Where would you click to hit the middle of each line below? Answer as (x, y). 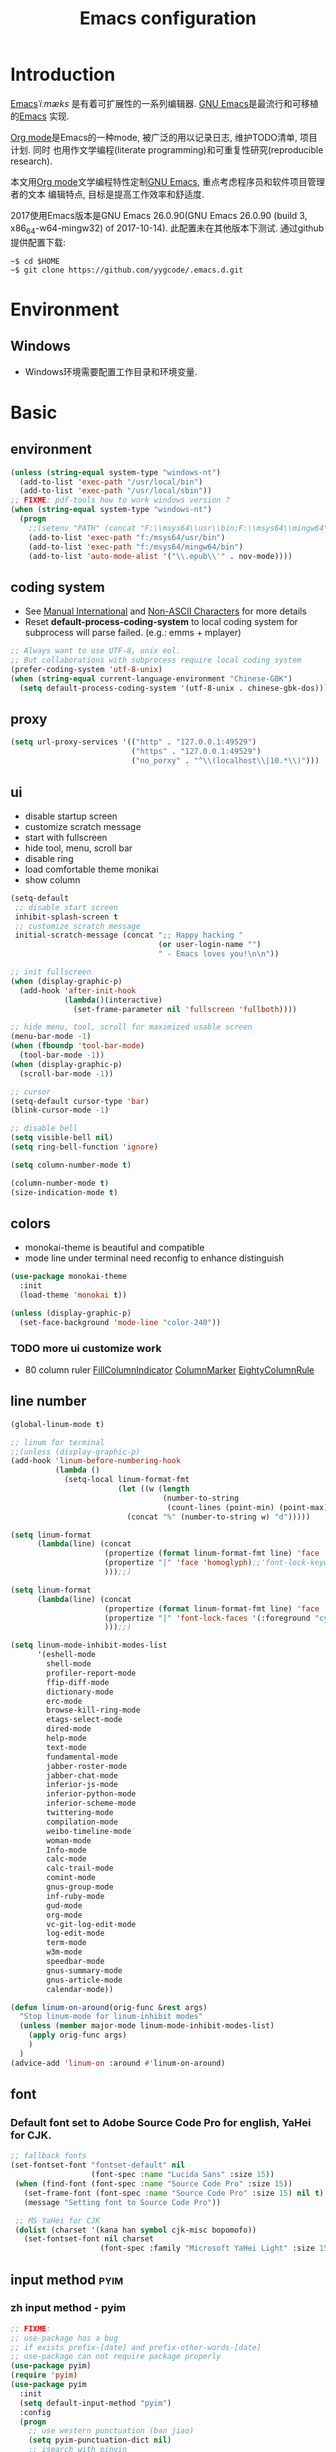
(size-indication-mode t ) (64, 1192)
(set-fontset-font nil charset (89, 2239)
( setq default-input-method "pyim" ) (95, 2403)
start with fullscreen (66, 837)
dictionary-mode (80, 1692)
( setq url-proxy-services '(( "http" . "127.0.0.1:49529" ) (133, 742)
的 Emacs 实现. (40, 116)
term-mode (66, 1943)
